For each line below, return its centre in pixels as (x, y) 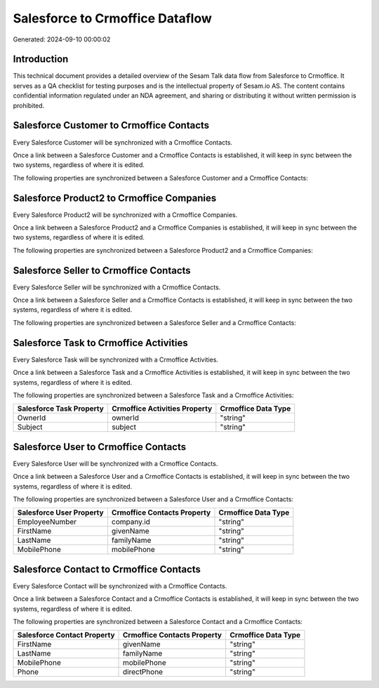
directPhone (143, 672)
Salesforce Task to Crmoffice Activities (101, 343)
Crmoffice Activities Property (162, 409)
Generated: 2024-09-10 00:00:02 (62, 39)
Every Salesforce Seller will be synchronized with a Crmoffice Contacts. (117, 287)
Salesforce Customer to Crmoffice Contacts (111, 125)
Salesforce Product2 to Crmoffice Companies (115, 198)
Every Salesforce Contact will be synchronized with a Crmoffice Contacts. (120, 586)
